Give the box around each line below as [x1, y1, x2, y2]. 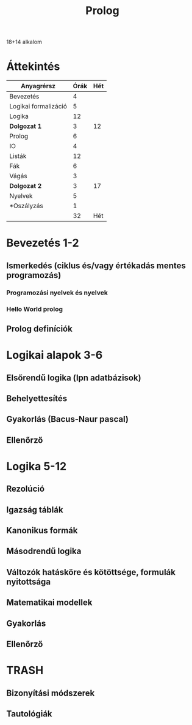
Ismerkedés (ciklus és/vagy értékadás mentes [6, 260, 186, 271]
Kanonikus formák [6, 525, 78, 536]
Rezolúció [6, 484, 44, 494]
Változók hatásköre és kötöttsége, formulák [6, 567, 176, 577]
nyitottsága [6, 576, 51, 587]
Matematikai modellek [6, 598, 93, 608]
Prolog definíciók [6, 323, 73, 334]
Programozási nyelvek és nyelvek [6, 288, 108, 297]
